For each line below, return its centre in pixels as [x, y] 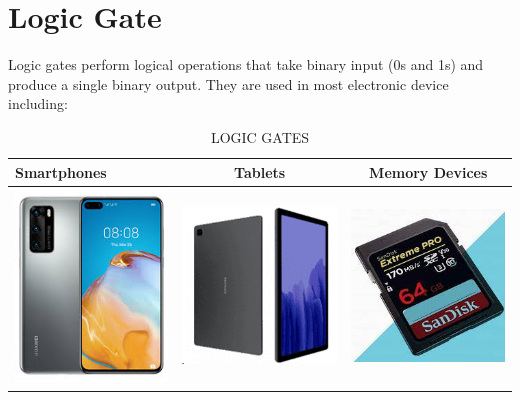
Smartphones [61, 171]
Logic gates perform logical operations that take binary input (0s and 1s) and [246, 64]
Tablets [260, 171]
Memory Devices [428, 171]
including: [38, 103]
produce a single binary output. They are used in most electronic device [228, 83]
